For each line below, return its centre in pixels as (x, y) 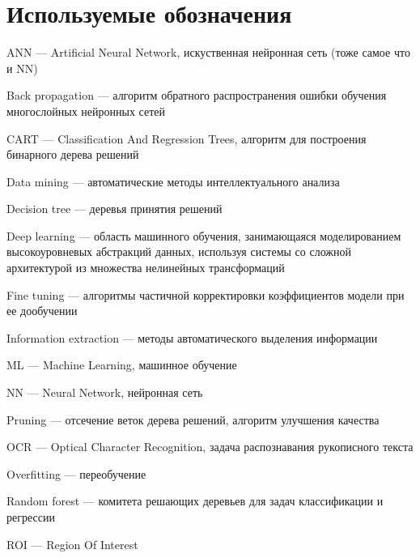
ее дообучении (42, 311)
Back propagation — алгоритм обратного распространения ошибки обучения (197, 95)
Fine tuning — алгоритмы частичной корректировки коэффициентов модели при (206, 294)
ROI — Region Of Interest (72, 544)
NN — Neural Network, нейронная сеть (105, 392)
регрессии (31, 517)
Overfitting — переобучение (76, 473)
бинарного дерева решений (73, 154)
